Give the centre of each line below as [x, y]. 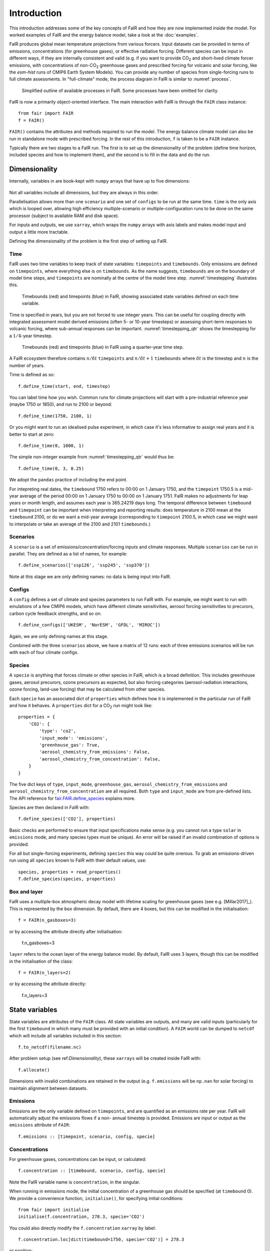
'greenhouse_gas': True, [69, 745]
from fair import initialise [54, 1209]
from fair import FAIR [46, 113]
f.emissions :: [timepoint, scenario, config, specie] [87, 1136]
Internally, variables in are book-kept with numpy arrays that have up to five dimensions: [99, 181]
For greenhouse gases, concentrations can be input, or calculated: [78, 1159]
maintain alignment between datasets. [48, 1088]
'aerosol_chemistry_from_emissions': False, [94, 752]
